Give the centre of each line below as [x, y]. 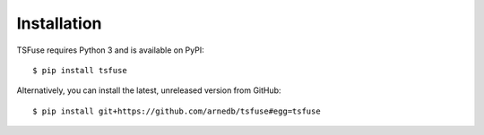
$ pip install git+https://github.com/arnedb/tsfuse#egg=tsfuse [177, 111]
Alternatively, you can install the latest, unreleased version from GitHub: [149, 90]
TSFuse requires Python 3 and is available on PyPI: [111, 50]
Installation [59, 23]
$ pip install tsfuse [80, 70]
